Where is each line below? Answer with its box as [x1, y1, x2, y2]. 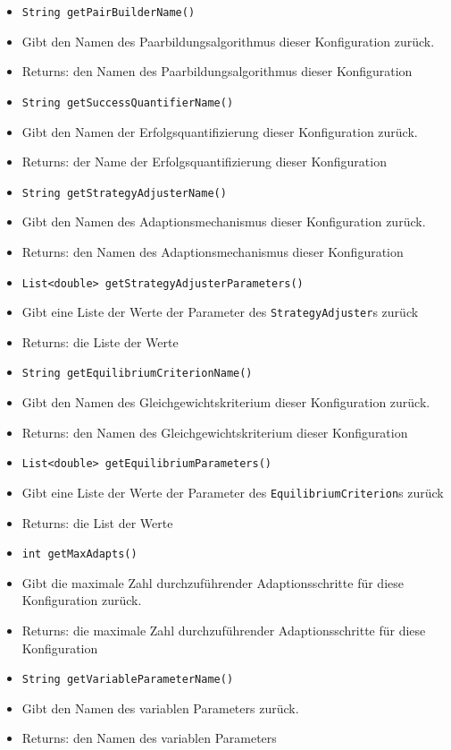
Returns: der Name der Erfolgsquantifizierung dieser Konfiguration [21, 152, 387, 171]
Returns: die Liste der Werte [21, 332, 179, 351]
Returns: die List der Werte [21, 513, 173, 532]
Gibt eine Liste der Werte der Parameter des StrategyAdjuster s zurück [21, 303, 419, 321]
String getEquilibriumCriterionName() [21, 367, 253, 380]
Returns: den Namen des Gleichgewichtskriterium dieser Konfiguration [21, 422, 408, 441]
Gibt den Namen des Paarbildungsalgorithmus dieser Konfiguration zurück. [21, 31, 435, 50]
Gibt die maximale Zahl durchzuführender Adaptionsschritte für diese [21, 573, 404, 592]
